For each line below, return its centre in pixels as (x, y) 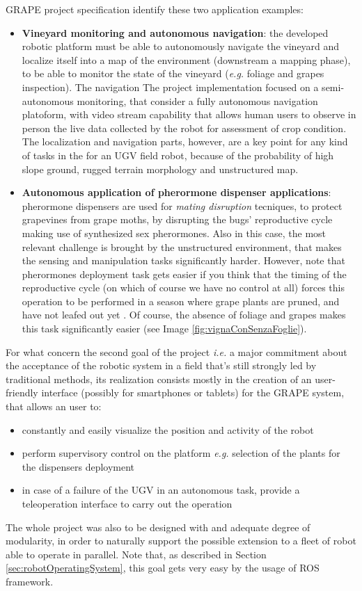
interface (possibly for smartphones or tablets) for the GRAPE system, (193, 392)
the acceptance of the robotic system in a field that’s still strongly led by (161, 365)
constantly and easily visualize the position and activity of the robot (168, 429)
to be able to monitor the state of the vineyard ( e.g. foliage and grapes (173, 73)
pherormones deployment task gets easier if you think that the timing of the (184, 274)
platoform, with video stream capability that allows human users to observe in (189, 114)
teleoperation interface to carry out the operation (127, 503)
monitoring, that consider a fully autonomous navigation (197, 100)
